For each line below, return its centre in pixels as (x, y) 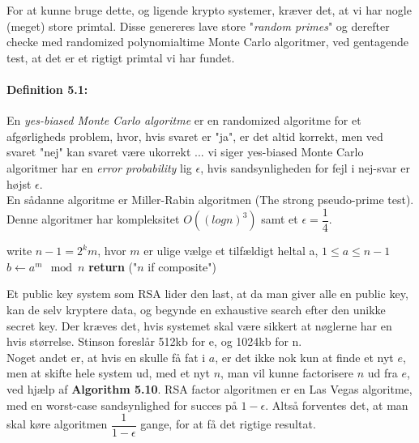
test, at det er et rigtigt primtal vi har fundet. (121, 57)
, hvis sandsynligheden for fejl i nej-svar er (305, 167)
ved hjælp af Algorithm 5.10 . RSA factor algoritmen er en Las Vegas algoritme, (209, 388)
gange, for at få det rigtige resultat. (228, 424)
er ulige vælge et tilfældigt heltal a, (231, 251)
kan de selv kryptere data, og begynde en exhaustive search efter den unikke (196, 309)
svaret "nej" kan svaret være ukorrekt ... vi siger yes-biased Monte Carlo (185, 152)
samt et (280, 219)
